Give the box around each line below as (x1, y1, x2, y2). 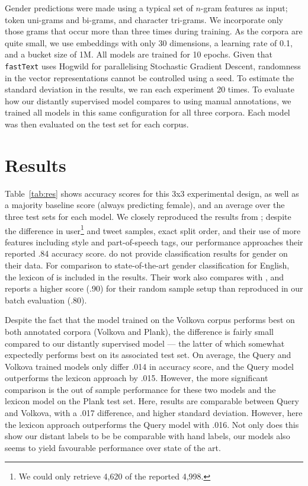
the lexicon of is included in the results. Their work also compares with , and (5, 270, 284, 283)
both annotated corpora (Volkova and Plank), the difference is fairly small (5, 325, 274, 337)
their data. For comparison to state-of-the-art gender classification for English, (5, 258, 290, 271)
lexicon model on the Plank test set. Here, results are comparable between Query (5, 395, 299, 407)
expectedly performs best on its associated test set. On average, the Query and (5, 348, 291, 361)
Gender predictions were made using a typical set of (5, 2, 193, 14)
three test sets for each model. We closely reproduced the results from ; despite (5, 210, 291, 222)
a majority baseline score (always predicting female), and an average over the (5, 199, 285, 211)
